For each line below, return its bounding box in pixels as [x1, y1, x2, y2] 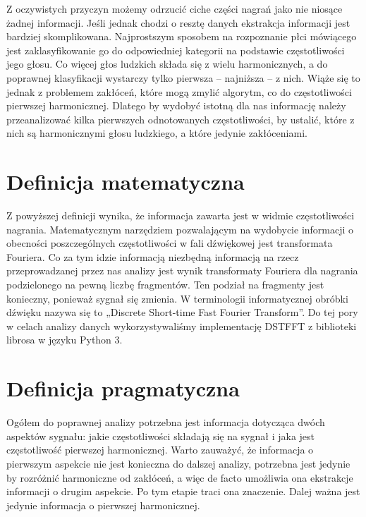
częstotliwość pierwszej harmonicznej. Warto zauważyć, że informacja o [6, 442, 314, 457]
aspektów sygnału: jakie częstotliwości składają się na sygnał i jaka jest [6, 428, 315, 443]
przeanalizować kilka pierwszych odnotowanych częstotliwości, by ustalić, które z [6, 111, 355, 126]
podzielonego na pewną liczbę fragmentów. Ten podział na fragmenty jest [6, 277, 324, 292]
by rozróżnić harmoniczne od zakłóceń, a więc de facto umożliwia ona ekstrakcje [6, 470, 353, 485]
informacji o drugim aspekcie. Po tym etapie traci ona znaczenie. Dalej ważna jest [6, 484, 360, 499]
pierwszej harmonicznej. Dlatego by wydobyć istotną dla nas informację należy [6, 98, 346, 113]
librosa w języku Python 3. [6, 332, 123, 347]
